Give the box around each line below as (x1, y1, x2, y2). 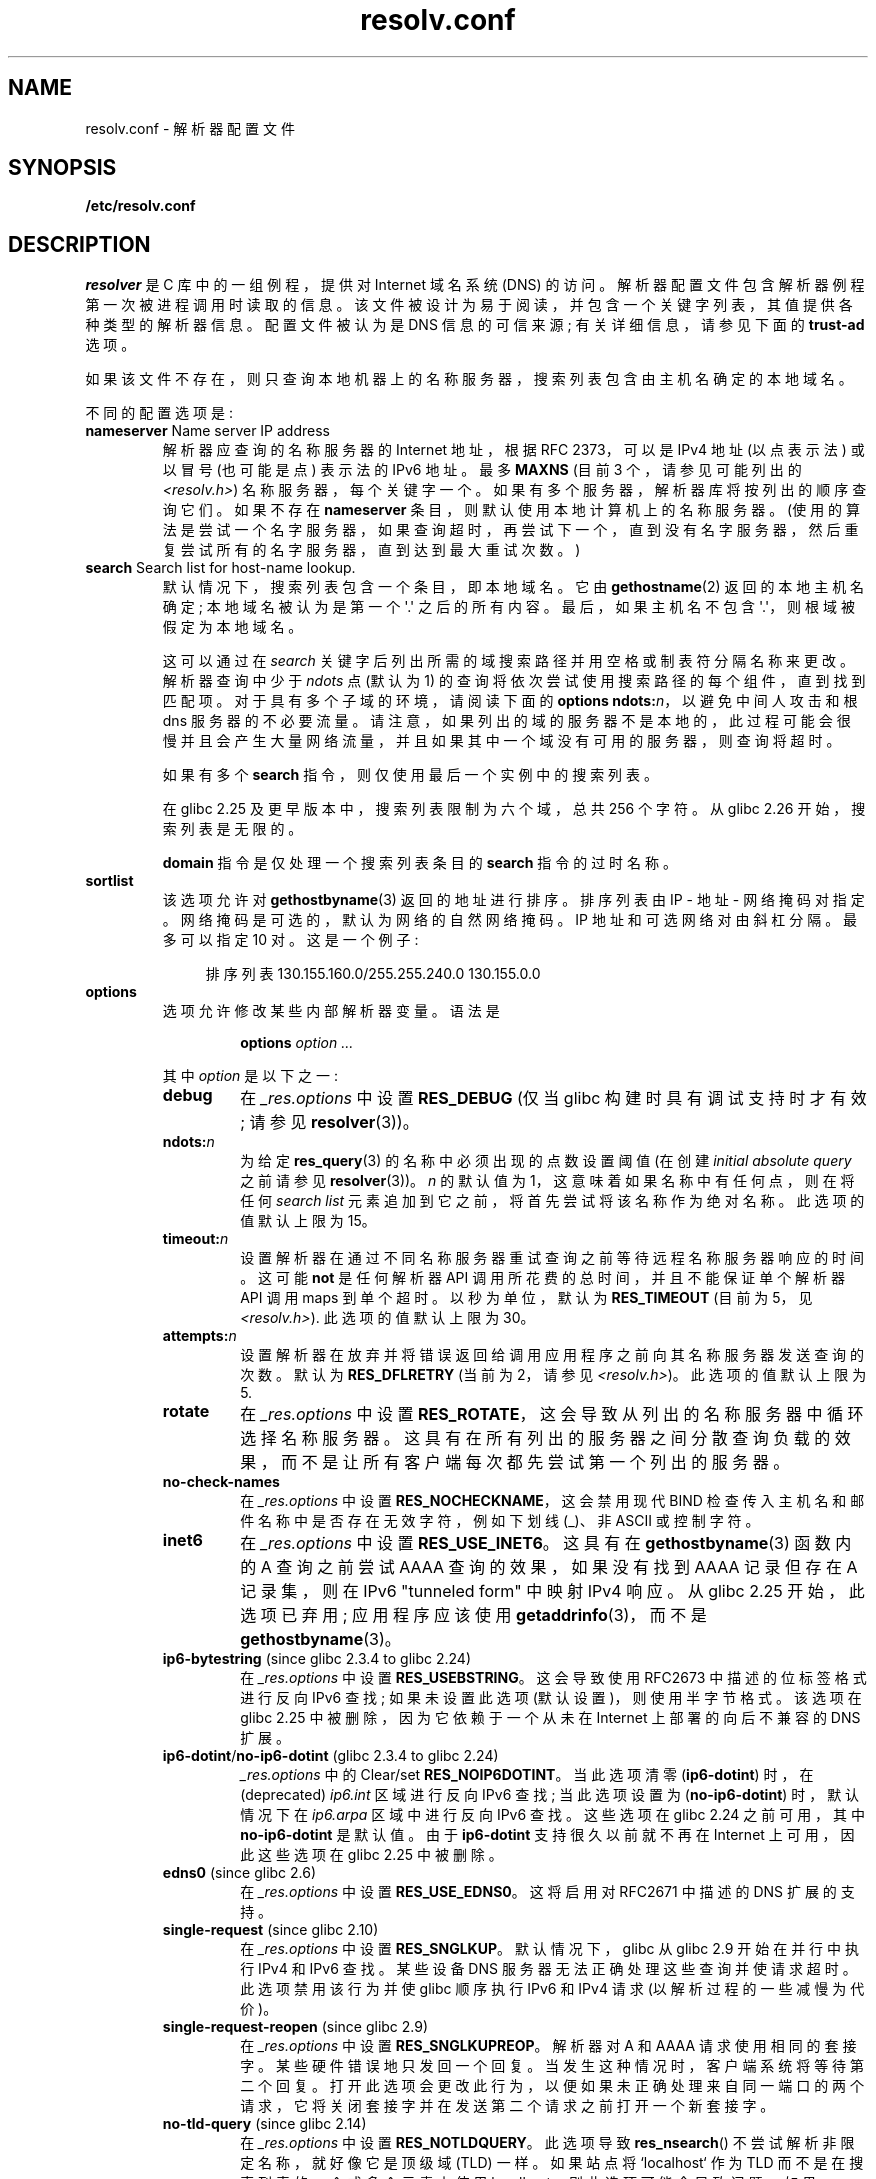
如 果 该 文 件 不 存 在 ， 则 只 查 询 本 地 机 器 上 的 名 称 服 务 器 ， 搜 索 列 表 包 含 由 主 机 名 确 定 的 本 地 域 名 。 (85, 370, 853, 388)
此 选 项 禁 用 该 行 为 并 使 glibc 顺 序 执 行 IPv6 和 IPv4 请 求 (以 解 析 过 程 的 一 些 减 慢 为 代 (240, 1980, 865, 1998)
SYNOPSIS (8, 155, 117, 181)
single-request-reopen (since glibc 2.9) (162, 2018, 429, 2036)
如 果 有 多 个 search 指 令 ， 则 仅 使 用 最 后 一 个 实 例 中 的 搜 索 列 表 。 (162, 766, 658, 784)
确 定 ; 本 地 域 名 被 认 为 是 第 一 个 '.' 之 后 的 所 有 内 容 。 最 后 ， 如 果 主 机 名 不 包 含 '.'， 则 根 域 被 (162, 598, 855, 616)
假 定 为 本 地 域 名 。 (162, 618, 303, 636)
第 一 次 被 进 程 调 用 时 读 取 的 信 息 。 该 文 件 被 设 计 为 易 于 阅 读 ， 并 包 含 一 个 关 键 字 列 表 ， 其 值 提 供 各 (85, 296, 853, 314)
